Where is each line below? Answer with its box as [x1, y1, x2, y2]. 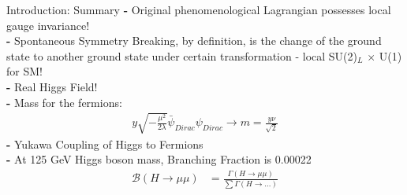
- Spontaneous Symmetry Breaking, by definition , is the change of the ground [6, 32, 382, 49]
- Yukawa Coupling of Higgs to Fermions [6, 135, 203, 152]
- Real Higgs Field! [6, 78, 98, 94]
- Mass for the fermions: [6, 94, 122, 110]
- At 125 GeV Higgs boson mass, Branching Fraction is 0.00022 [6, 151, 312, 167]
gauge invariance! [6, 17, 90, 33]
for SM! [6, 63, 43, 79]
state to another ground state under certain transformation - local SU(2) [6, 47, 357, 64]
